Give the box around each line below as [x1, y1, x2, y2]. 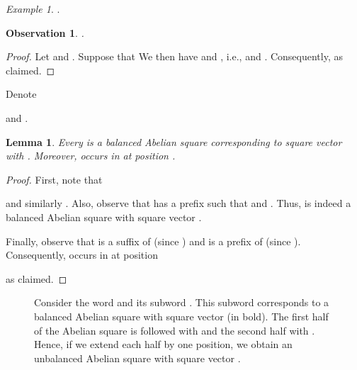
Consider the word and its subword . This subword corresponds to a [34, 295, 329, 310]
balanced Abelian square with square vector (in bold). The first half [34, 308, 329, 323]
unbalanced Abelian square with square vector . [34, 350, 241, 365]
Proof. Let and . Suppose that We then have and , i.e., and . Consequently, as [6, 49, 343, 64]
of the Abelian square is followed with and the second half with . [34, 323, 315, 337]
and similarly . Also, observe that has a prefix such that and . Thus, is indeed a [6, 196, 351, 211]
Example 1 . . [6, 1, 60, 16]
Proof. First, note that [6, 172, 103, 186]
